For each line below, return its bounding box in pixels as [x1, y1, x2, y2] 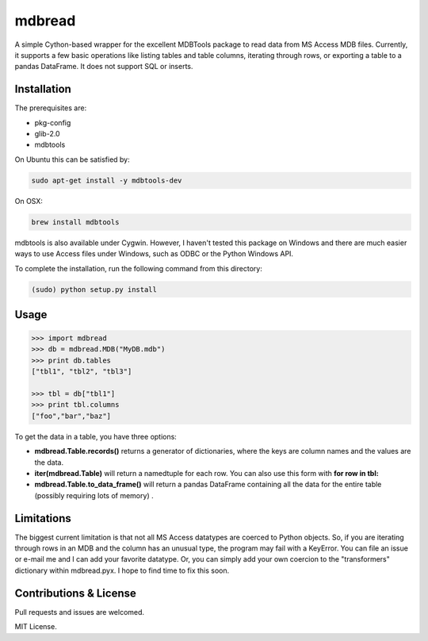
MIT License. [14, 622, 57, 631]
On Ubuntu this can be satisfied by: [14, 155, 130, 164]
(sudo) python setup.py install [31, 285, 158, 294]
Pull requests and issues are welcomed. [14, 607, 145, 616]
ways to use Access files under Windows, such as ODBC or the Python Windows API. [14, 249, 293, 259]
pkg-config [34, 117, 71, 127]
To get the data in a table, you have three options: [14, 432, 178, 441]
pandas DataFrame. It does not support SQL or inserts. [14, 62, 193, 71]
